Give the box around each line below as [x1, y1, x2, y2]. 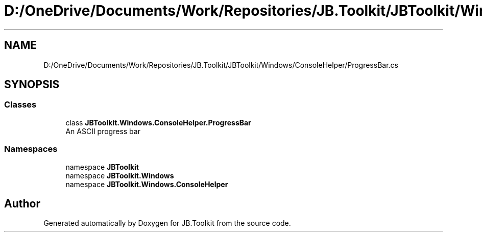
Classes [4, 99, 37, 110]
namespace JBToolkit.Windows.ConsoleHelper [65, 179, 228, 189]
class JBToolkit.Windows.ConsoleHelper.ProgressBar [65, 118, 251, 127]
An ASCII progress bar [65, 126, 140, 136]
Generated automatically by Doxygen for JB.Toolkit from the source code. [43, 219, 291, 228]
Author [4, 197, 40, 210]
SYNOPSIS [4, 78, 60, 91]
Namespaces [4, 144, 58, 154]
